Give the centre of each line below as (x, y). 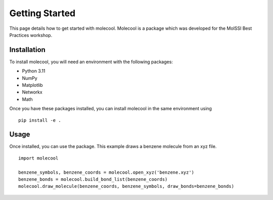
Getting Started (42, 13)
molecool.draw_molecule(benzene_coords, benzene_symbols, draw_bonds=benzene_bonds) (126, 186)
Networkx (32, 92)
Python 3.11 (34, 71)
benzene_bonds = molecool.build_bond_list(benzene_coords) (93, 180)
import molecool (38, 158)
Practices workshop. (31, 35)
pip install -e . (40, 120)
